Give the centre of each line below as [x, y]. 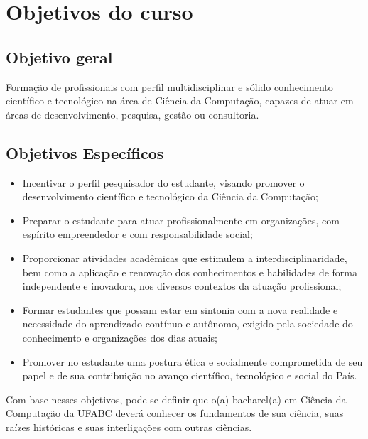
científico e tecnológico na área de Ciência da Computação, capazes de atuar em [180, 101]
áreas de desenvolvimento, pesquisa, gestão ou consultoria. [132, 114]
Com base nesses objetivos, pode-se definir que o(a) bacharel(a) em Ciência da [176, 399]
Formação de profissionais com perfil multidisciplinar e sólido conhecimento [169, 86]
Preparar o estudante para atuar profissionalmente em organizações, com [181, 220]
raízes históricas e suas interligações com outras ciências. [129, 427]
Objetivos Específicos [85, 152]
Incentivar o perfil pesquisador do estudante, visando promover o [163, 182]
